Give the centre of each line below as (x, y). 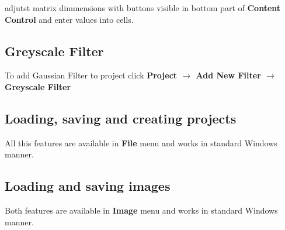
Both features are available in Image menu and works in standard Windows (141, 210)
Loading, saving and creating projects (121, 118)
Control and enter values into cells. (69, 19)
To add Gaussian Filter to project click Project (91, 75)
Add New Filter (228, 75)
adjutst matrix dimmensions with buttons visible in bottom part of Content (143, 8)
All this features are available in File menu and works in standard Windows (141, 143)
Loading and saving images (88, 186)
